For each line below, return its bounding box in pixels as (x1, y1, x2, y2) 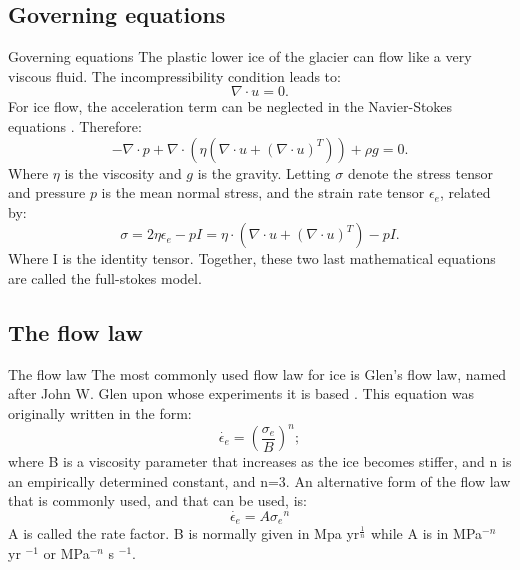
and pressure (8, 182, 86, 203)
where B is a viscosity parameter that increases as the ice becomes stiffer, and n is (8, 451, 512, 472)
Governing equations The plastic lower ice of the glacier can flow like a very (8, 46, 472, 67)
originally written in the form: (8, 402, 192, 423)
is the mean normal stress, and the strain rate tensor (101, 182, 425, 203)
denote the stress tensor (347, 162, 493, 183)
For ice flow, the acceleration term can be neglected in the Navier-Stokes (8, 96, 453, 117)
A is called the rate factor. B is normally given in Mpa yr (8, 523, 360, 544)
